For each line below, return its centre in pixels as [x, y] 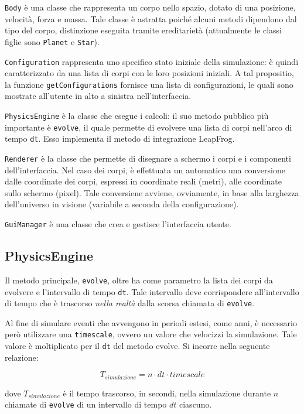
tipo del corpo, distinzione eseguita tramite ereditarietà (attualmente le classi [143, 30]
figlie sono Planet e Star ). [52, 41]
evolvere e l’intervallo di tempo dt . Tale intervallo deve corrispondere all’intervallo [152, 291]
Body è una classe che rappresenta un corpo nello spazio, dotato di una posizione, [150, 7]
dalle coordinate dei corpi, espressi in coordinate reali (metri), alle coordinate [144, 181]
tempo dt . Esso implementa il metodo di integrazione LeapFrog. [120, 138]
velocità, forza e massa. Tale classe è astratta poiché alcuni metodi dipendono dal [151, 18]
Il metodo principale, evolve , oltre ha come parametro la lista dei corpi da [139, 280]
